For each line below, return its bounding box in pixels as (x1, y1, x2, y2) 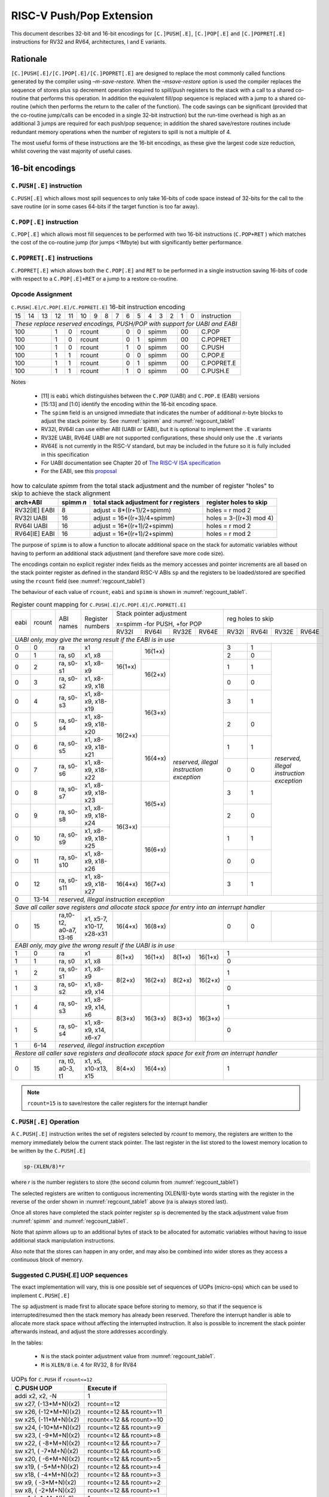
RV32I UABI (14, 514, 48, 522)
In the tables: (11, 1339, 43, 1346)
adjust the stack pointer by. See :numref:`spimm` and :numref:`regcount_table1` (41, 417, 236, 425)
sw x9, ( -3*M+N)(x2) (14, 1478, 77, 1487)
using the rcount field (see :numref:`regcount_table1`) (11, 577, 145, 584)
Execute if (87, 1384, 117, 1392)
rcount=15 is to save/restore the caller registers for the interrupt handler (27, 1099, 208, 1107)
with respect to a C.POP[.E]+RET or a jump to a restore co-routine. (11, 275, 178, 282)
